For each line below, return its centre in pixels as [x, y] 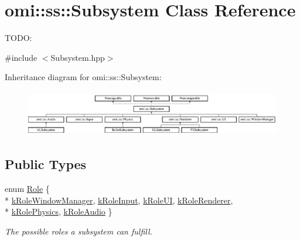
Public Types [46, 164]
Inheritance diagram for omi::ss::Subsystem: [83, 77]
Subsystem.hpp [78, 57]
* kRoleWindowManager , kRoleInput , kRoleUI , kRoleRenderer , [119, 200]
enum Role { [27, 189]
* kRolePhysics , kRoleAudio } [59, 211]
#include [21, 57]
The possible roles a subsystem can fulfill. [79, 231]
